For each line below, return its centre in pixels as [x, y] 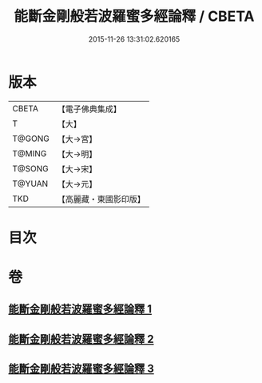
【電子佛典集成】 [89, 109]
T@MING [30, 153]
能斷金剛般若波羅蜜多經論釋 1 [80, 309]
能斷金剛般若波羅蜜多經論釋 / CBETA [134, 16]
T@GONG [31, 139]
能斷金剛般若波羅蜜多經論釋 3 [81, 369]
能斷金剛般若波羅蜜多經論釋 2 [81, 339]
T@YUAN [30, 183]
